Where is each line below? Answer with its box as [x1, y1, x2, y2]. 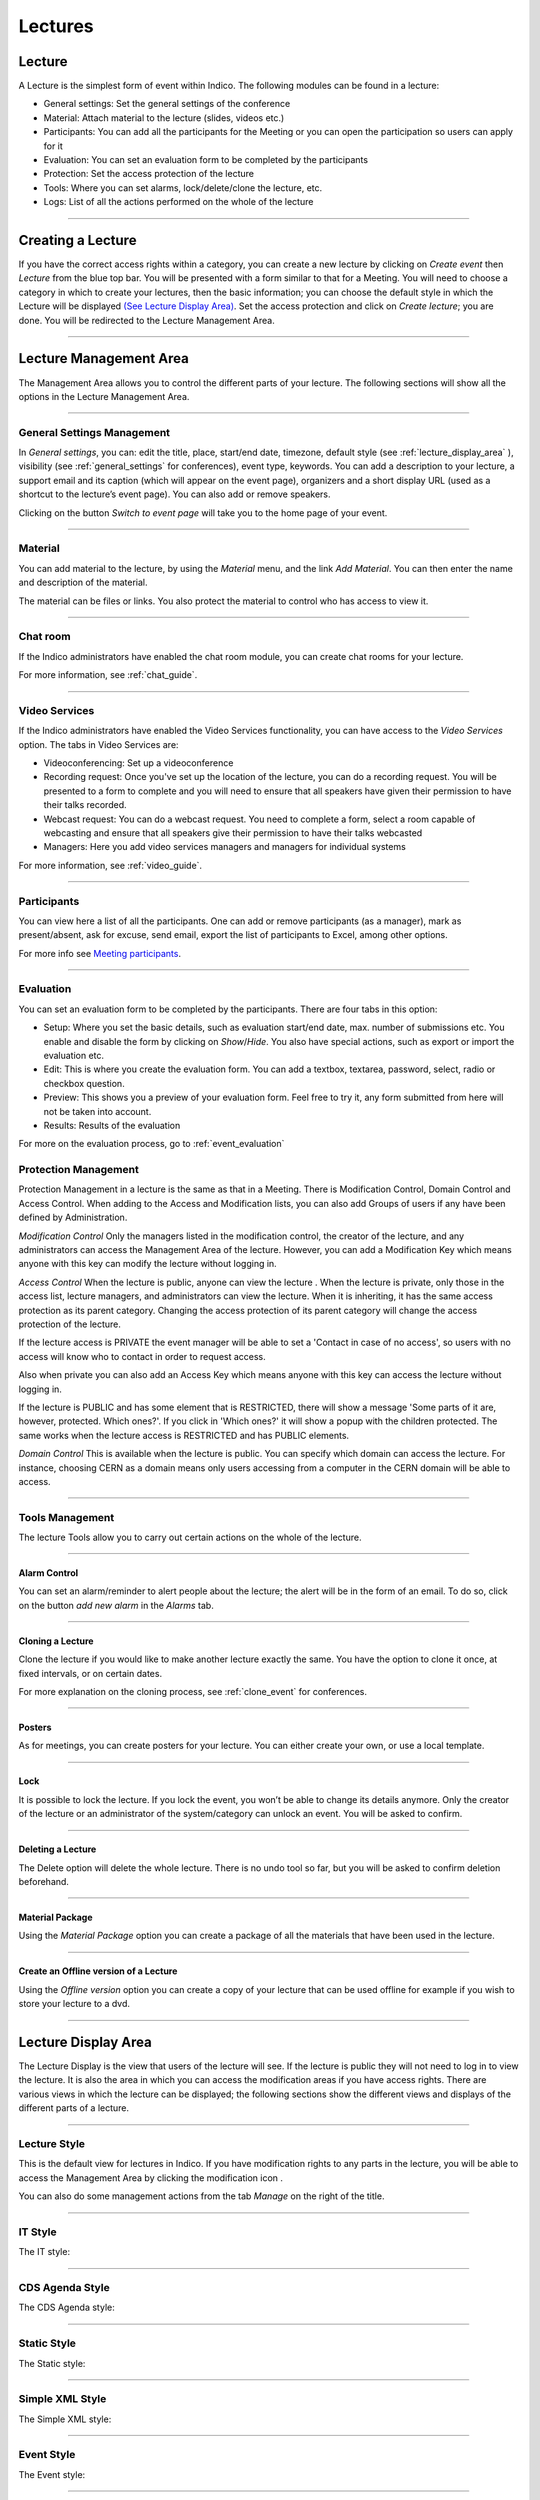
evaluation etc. [43, 1050, 105, 1061]
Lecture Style [18, 2136, 85, 2150]
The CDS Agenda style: [18, 2301, 115, 2314]
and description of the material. [18, 576, 148, 589]
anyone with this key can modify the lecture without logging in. [18, 1258, 277, 1270]
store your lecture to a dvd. [18, 1998, 130, 2010]
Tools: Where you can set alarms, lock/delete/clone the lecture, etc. [43, 181, 323, 194]
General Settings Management [18, 425, 170, 439]
